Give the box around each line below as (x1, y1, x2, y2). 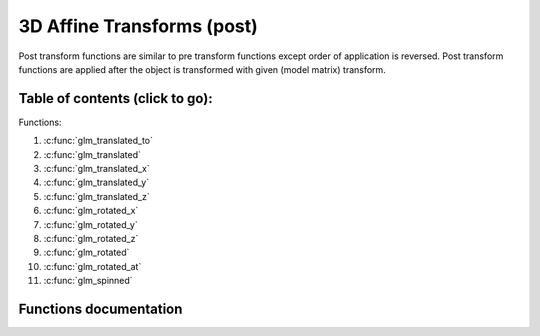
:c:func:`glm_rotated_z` (43, 232, 139, 244)
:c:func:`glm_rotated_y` (43, 218, 139, 230)
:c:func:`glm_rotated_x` (43, 205, 139, 217)
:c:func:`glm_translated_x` (43, 163, 150, 175)
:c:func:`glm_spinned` (43, 275, 134, 287)
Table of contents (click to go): (18, 90, 214, 107)
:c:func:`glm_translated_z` (43, 190, 150, 202)
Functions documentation (18, 300, 183, 317)
